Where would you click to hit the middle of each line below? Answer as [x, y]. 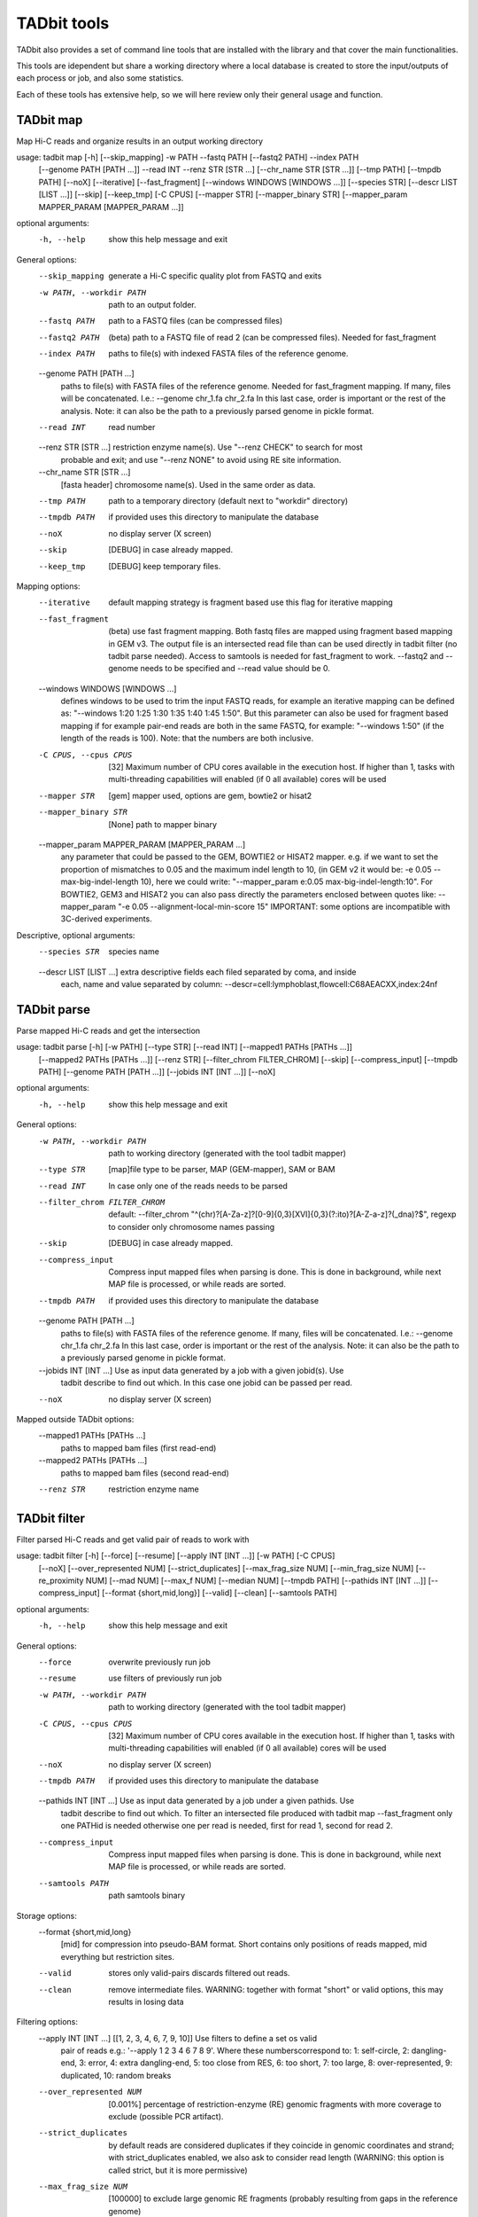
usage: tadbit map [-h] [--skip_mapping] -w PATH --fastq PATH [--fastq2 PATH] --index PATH [188, 157]
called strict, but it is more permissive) [178, 2170]
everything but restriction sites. [117, 1956]
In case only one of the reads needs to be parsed [198, 1186]
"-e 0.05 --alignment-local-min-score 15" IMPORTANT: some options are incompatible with [284, 906]
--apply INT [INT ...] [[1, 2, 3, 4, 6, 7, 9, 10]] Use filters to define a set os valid [178, 2038]
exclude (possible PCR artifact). [166, 2117]
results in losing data [146, 2002]
